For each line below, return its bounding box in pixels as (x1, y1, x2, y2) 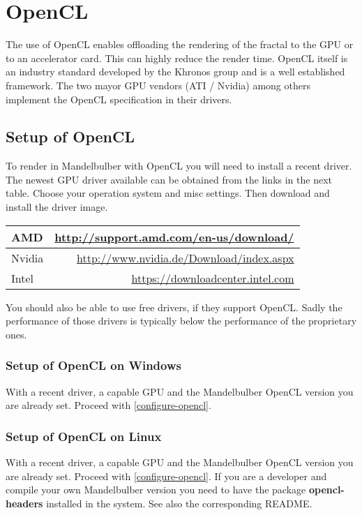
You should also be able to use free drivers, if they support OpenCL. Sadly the (6, 299, 342, 314)
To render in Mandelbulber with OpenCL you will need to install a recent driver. (6, 158, 352, 173)
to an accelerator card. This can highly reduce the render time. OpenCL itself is (6, 50, 348, 65)
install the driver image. (6, 200, 108, 214)
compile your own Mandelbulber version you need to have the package (6, 482, 306, 497)
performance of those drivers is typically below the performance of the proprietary (6, 313, 357, 328)
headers (6, 495, 43, 510)
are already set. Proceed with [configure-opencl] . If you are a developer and (6, 468, 327, 483)
